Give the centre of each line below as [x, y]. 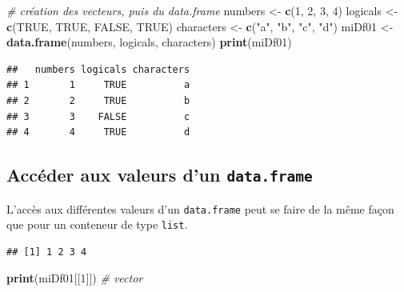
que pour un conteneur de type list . [97, 224]
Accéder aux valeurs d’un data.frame [160, 175]
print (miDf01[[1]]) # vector [75, 278]
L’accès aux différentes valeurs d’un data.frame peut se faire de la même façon [200, 208]
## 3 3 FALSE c [98, 116]
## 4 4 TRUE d [98, 132]
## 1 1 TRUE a [98, 85]
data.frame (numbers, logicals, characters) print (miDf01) [149, 42]
